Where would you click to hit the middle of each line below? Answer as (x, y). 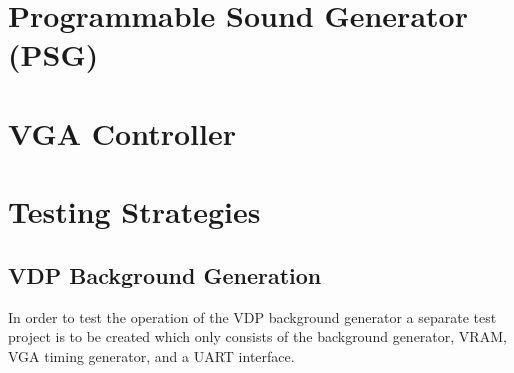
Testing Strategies (134, 211)
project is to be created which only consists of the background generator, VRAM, (257, 336)
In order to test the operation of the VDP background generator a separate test (252, 316)
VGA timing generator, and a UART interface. (151, 355)
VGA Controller (122, 132)
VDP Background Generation (165, 274)
